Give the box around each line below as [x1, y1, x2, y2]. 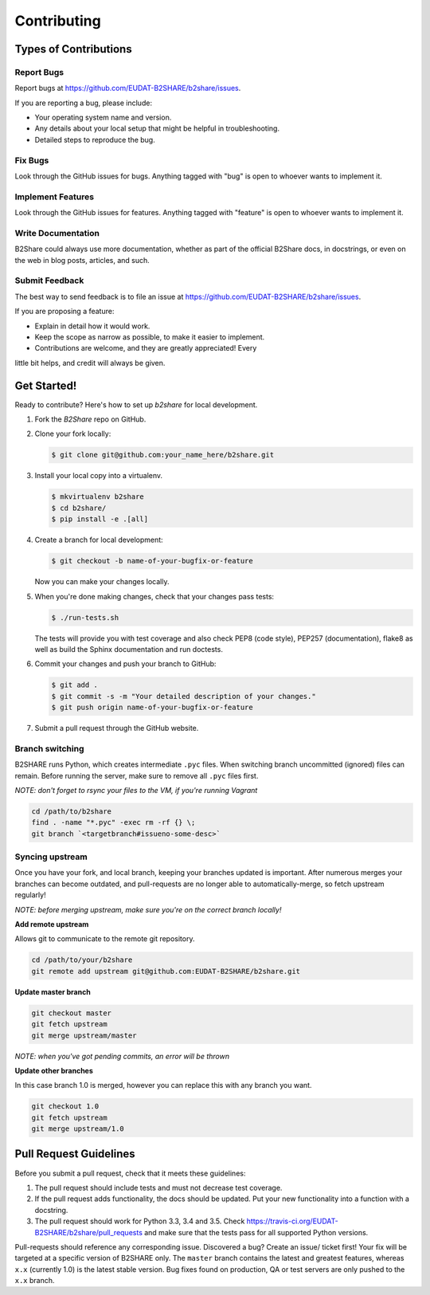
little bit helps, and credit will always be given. [14, 358, 166, 367]
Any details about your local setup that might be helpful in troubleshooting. [34, 124, 280, 133]
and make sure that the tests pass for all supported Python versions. [143, 1227, 369, 1237]
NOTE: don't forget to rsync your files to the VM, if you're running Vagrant [14, 785, 258, 795]
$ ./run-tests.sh [51, 613, 119, 622]
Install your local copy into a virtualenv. [34, 471, 163, 481]
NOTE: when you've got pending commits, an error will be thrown [14, 1051, 230, 1061]
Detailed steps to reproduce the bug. [34, 135, 155, 144]
